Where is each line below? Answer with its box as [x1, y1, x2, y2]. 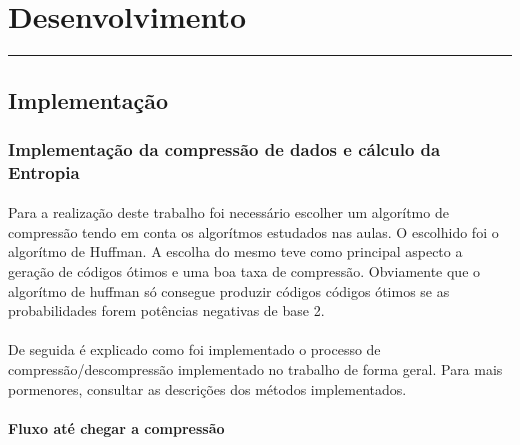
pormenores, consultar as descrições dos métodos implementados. [8, 378, 407, 399]
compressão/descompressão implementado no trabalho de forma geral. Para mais [8, 359, 503, 380]
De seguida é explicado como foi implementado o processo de [8, 339, 381, 360]
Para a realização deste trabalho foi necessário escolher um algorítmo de [8, 202, 449, 223]
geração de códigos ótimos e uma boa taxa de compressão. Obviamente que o [8, 261, 481, 282]
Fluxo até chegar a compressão [8, 417, 225, 438]
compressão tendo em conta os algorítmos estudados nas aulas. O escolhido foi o [8, 221, 499, 242]
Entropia [8, 159, 80, 184]
